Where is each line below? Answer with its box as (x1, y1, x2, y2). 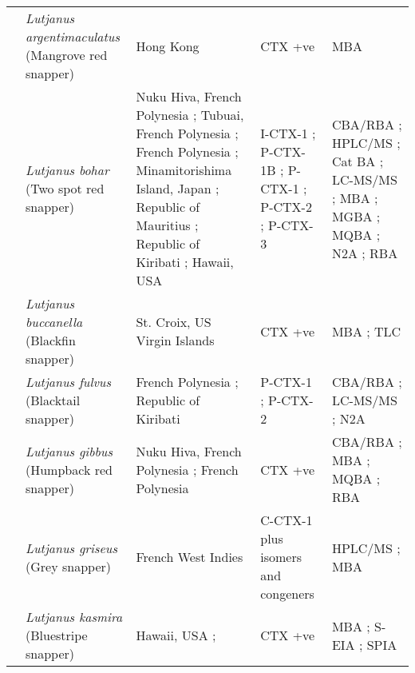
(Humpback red (26, 460, 113, 479)
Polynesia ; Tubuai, (136, 106, 244, 124)
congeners (260, 584, 314, 603)
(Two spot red (26, 179, 105, 197)
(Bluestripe (26, 626, 88, 644)
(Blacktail (26, 391, 81, 409)
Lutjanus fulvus (26, 372, 111, 391)
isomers (260, 548, 302, 566)
